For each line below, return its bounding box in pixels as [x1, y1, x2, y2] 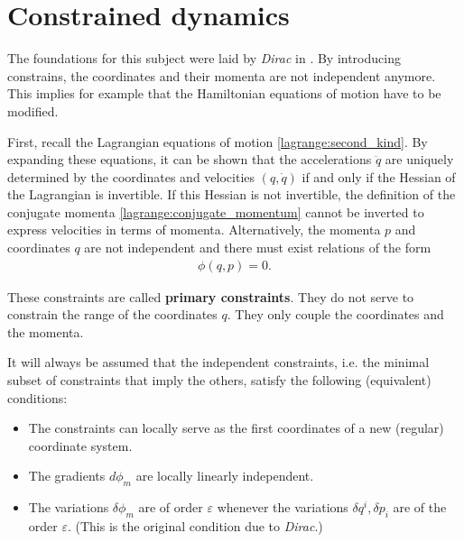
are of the [393, 498, 447, 517]
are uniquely [385, 150, 454, 169]
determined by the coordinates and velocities [7, 167, 255, 186]
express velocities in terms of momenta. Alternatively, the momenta [7, 220, 381, 239]
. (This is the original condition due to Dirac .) [67, 517, 323, 536]
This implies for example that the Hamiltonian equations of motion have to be [7, 84, 441, 103]
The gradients [28, 466, 106, 485]
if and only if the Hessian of [302, 167, 456, 186]
